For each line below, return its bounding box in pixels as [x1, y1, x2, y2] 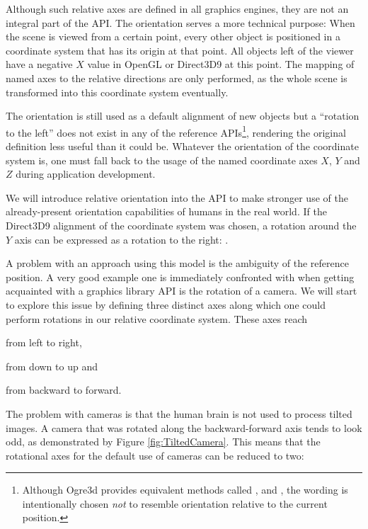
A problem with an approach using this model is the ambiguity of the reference [6, 256, 349, 271]
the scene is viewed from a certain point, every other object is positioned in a [6, 29, 340, 44]
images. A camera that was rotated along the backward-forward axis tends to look [6, 420, 362, 435]
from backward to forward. [6, 382, 122, 397]
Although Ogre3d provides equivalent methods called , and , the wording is [22, 482, 348, 497]
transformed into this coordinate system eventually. [6, 84, 229, 99]
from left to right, [6, 335, 82, 350]
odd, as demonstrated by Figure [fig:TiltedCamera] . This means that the [6, 434, 321, 449]
